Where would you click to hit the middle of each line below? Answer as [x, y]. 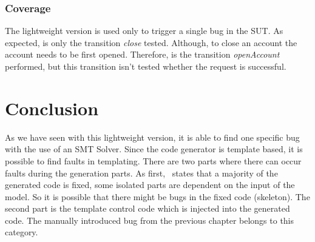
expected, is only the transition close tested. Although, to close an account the [151, 42]
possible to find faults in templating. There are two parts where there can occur [153, 160]
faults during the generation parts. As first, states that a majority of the [141, 173]
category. [22, 232]
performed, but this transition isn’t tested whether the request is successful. [146, 66]
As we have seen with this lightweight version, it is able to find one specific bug [152, 137]
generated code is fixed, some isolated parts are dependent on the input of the [150, 185]
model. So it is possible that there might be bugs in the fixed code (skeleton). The [157, 196]
